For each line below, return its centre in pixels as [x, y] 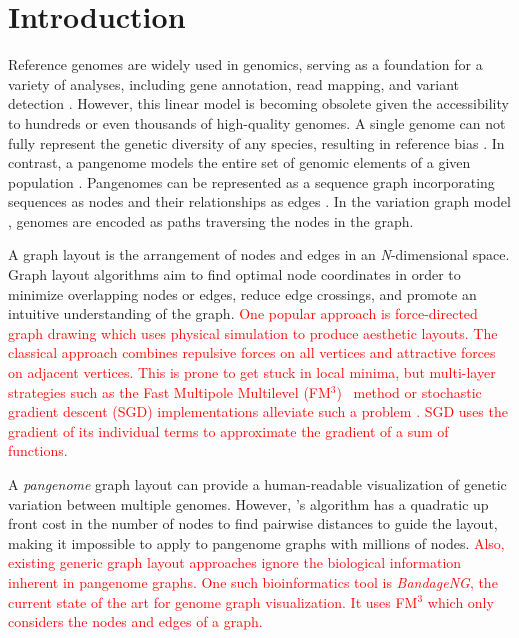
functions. [38, 450]
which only [460, 601]
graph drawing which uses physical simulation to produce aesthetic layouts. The [253, 332]
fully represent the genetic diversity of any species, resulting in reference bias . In [256, 142]
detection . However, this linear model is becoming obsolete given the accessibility [258, 103]
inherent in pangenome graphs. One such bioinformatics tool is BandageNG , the [253, 581]
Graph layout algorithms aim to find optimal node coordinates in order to [234, 274]
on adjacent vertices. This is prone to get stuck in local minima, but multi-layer [252, 372]
